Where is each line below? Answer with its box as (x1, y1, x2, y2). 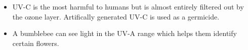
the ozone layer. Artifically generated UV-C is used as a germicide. (12, 11, 220, 21)
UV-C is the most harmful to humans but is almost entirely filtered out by (12, 1, 244, 11)
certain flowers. (12, 37, 59, 48)
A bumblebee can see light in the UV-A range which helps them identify (12, 28, 237, 38)
